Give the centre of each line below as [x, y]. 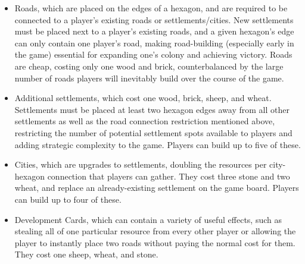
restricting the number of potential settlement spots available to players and [153, 132]
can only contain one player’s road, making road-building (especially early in [154, 43]
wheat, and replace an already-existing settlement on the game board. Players [157, 188]
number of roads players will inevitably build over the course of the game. [149, 78]
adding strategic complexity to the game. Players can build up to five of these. [158, 144]
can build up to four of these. [68, 199]
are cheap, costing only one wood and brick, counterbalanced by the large [149, 66]
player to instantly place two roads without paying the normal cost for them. [155, 242]
